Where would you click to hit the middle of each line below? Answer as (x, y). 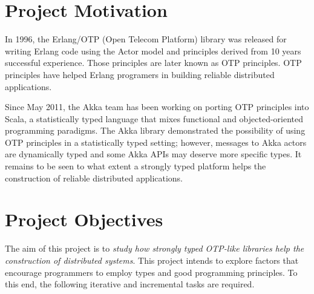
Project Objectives (84, 219)
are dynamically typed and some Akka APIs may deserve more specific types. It (153, 154)
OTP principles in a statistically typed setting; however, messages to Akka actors (156, 142)
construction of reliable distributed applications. (94, 178)
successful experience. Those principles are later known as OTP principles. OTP (153, 63)
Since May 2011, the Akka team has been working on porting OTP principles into (157, 107)
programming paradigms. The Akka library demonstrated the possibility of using (155, 130)
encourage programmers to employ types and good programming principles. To (151, 272)
